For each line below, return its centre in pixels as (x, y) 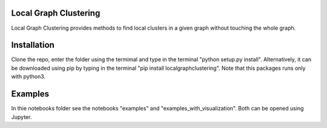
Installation (33, 45)
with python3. (28, 76)
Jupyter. (21, 117)
